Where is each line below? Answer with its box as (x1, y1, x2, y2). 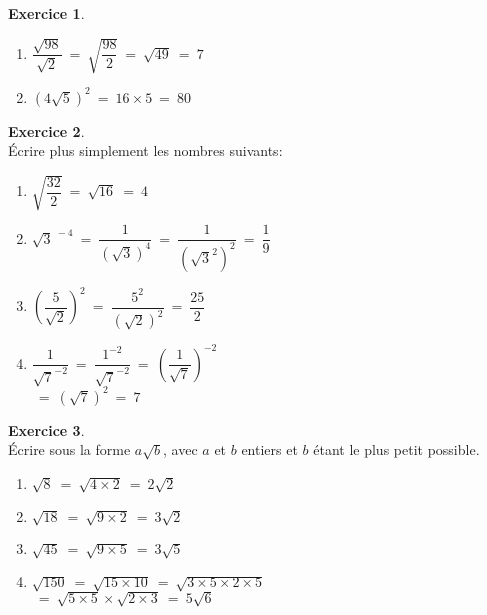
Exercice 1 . (8, 3, 85, 23)
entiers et (241, 439, 298, 460)
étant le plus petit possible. (313, 439, 480, 460)
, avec (163, 439, 198, 460)
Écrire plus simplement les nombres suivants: (8, 140, 283, 161)
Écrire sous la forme (8, 439, 131, 460)
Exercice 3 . (8, 419, 85, 440)
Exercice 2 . (8, 120, 85, 141)
